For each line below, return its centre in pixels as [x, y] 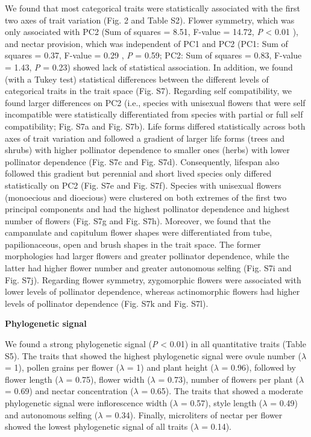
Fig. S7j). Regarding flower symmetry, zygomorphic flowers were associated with [153, 279]
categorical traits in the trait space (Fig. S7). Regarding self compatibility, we [148, 91]
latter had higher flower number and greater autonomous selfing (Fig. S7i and [148, 268]
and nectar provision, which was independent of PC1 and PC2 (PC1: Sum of [146, 43]
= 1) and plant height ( [170, 367]
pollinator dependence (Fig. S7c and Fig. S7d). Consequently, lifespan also [142, 161]
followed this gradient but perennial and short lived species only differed [138, 173]
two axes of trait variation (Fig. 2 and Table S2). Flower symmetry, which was [150, 20]
